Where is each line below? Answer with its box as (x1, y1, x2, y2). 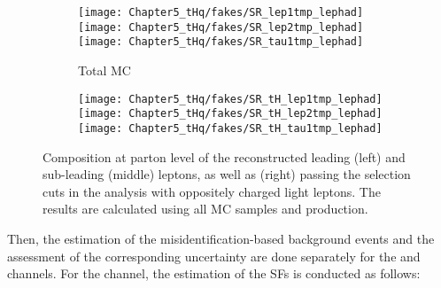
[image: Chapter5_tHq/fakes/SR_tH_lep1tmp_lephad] (78, 92, 383, 105)
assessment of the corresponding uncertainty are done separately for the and (7, 246, 421, 265)
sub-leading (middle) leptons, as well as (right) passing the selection (43, 165, 411, 183)
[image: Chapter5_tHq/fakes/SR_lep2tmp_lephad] (78, 20, 364, 34)
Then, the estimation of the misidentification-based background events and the (7, 229, 435, 247)
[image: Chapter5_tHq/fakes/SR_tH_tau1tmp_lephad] (78, 121, 383, 135)
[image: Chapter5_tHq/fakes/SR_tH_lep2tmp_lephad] (78, 107, 383, 121)
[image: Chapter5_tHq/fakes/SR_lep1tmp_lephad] (78, 6, 364, 19)
